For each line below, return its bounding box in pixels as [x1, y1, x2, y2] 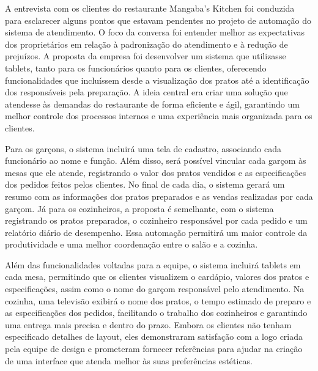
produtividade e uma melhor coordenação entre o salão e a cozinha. [5, 238, 258, 251]
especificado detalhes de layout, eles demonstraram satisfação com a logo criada [5, 330, 303, 343]
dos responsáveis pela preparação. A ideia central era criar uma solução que [5, 86, 288, 98]
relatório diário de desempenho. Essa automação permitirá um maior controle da [5, 226, 308, 238]
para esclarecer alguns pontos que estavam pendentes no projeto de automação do [5, 13, 312, 26]
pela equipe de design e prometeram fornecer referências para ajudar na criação [5, 342, 303, 355]
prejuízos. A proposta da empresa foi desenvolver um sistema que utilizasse [5, 50, 286, 62]
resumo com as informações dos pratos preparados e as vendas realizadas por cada [5, 189, 313, 202]
